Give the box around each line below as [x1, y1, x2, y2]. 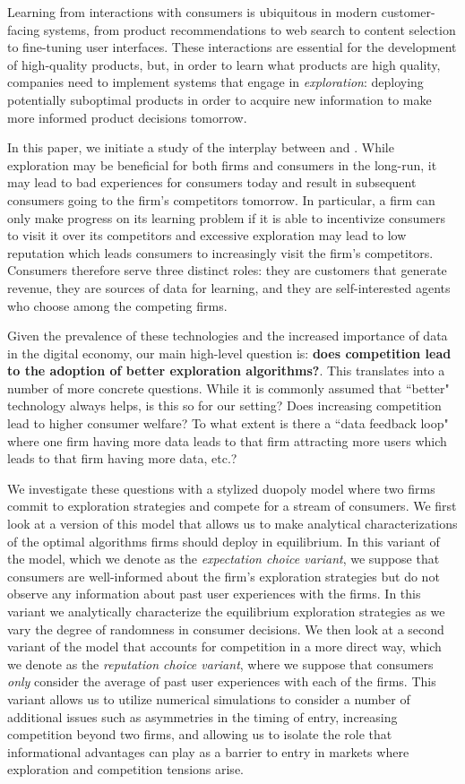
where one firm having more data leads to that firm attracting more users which [7, 431, 447, 450]
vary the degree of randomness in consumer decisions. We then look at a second [7, 619, 444, 638]
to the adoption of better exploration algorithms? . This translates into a [7, 361, 445, 380]
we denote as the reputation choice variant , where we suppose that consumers [7, 654, 434, 673]
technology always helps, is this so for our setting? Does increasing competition [7, 396, 442, 415]
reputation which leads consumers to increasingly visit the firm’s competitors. [7, 243, 434, 262]
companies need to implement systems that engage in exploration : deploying [7, 73, 424, 91]
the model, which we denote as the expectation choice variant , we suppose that [7, 549, 440, 568]
